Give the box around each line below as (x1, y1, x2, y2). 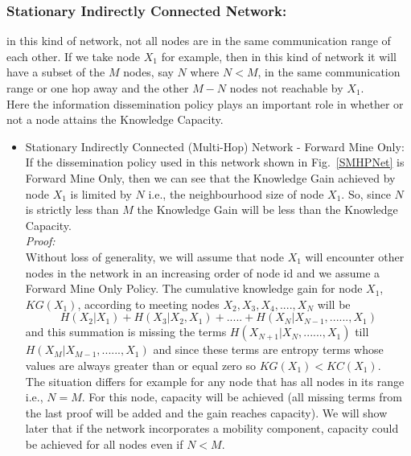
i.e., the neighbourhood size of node (148, 185, 324, 202)
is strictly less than (25, 201, 119, 218)
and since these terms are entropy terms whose (153, 341, 384, 358)
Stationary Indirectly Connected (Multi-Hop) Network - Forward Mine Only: (25, 138, 405, 154)
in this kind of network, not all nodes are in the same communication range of (6, 32, 391, 49)
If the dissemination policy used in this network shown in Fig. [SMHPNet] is (25, 154, 405, 170)
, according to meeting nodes (77, 295, 220, 312)
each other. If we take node (6, 47, 141, 64)
